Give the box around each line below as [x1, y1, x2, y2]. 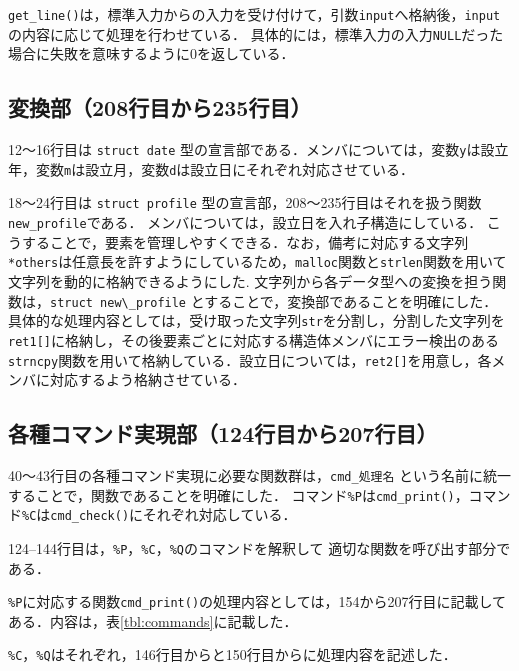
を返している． [197, 43, 295, 64]
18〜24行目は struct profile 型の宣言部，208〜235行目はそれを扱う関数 [8, 192, 482, 213]
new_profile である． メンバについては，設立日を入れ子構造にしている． [8, 212, 483, 233]
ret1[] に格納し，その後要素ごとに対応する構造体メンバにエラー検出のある [8, 329, 499, 350]
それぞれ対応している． [142, 504, 297, 525]
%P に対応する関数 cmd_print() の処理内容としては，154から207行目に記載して [8, 591, 506, 612]
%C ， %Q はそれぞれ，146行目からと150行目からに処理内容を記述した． [8, 644, 457, 665]
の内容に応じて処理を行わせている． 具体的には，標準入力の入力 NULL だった [8, 23, 504, 44]
